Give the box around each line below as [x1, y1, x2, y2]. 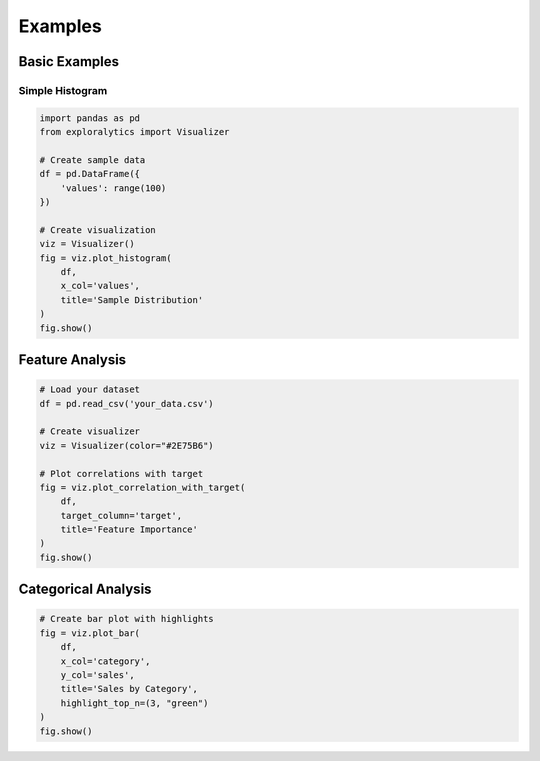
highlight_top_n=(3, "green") [60, 697, 209, 709]
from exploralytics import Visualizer [39, 126, 230, 138]
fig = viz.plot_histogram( [39, 252, 172, 264]
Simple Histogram [18, 83, 108, 97]
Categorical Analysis [18, 581, 152, 598]
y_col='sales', [60, 670, 135, 681]
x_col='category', [60, 655, 151, 667]
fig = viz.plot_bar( [39, 627, 140, 639]
